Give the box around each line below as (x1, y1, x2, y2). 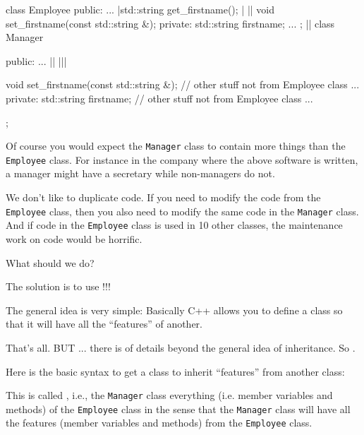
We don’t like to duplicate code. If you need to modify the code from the (6, 190, 321, 205)
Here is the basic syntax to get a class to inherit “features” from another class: (6, 364, 345, 379)
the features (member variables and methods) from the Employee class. (6, 415, 313, 430)
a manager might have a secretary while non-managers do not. (6, 166, 275, 181)
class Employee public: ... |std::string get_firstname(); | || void (6, 2, 275, 16)
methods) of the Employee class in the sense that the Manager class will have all (6, 401, 351, 416)
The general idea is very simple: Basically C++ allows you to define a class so (6, 302, 343, 317)
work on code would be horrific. (6, 231, 142, 246)
